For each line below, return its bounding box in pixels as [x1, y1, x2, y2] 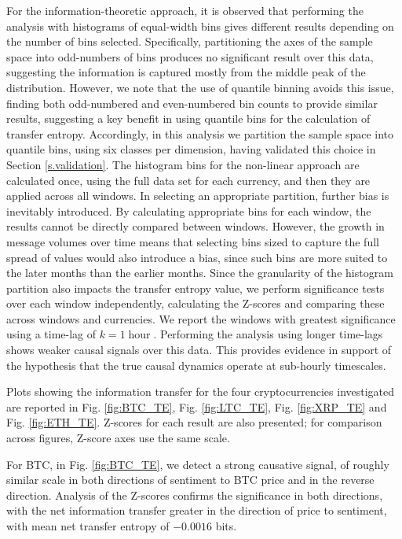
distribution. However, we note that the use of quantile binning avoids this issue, [6, 79, 394, 95]
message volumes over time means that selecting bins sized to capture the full [6, 233, 379, 249]
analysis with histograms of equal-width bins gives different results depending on [6, 17, 394, 34]
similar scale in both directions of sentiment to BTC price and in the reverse [6, 471, 375, 488]
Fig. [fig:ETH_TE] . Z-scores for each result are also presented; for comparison [6, 414, 382, 430]
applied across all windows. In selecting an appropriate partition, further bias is [6, 187, 389, 204]
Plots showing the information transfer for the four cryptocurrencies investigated [6, 383, 395, 400]
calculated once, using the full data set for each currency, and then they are [6, 172, 371, 188]
